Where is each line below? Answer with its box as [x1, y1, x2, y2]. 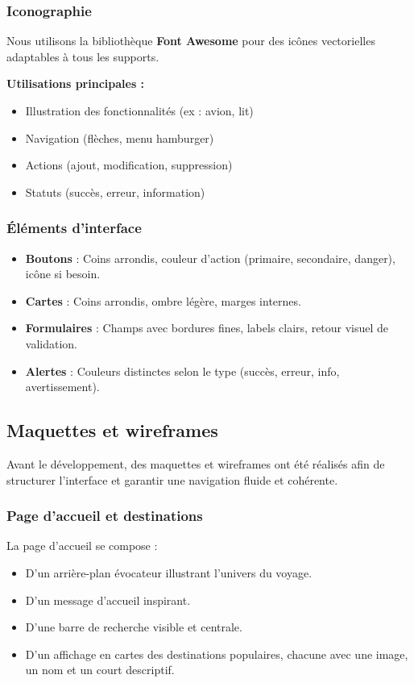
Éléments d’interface [6, 218, 142, 238]
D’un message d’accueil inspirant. [25, 591, 191, 608]
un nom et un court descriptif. [25, 661, 175, 678]
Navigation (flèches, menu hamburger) [25, 129, 214, 146]
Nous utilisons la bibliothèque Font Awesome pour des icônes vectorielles [6, 32, 375, 49]
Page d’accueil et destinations [6, 506, 203, 526]
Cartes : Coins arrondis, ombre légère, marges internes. [25, 292, 301, 309]
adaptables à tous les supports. [6, 48, 159, 65]
